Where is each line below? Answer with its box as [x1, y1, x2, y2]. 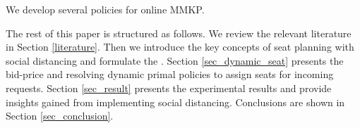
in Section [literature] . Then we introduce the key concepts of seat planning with [6, 39, 354, 54]
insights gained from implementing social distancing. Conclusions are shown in [6, 94, 345, 109]
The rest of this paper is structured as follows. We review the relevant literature [6, 25, 352, 40]
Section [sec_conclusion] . [6, 108, 114, 123]
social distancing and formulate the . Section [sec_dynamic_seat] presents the [6, 53, 344, 68]
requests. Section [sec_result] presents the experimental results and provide [6, 80, 332, 95]
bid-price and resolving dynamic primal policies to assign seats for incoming [6, 67, 334, 82]
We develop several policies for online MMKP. [6, 2, 205, 16]
